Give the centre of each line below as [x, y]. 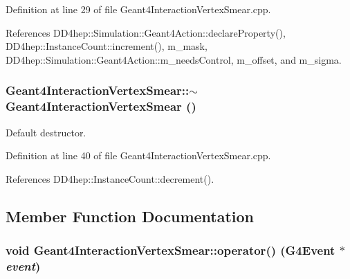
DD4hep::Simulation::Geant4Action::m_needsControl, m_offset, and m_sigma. [174, 59]
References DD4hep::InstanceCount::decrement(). [110, 178]
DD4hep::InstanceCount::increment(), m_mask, [107, 46]
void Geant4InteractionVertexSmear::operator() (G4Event [171, 250]
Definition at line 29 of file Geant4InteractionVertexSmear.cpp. [138, 9]
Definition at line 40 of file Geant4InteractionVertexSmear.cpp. [138, 155]
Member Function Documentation [130, 216]
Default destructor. [46, 132]
